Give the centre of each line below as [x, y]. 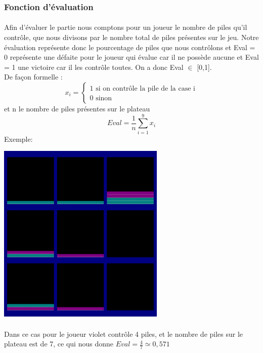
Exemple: [18, 139]
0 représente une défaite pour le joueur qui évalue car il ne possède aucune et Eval [131, 57]
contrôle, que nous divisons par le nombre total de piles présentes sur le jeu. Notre [131, 37]
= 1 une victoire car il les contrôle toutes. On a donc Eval [94, 67]
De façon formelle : [33, 77]
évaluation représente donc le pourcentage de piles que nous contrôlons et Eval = [130, 47]
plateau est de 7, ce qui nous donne [59, 344]
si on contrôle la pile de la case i [145, 88]
